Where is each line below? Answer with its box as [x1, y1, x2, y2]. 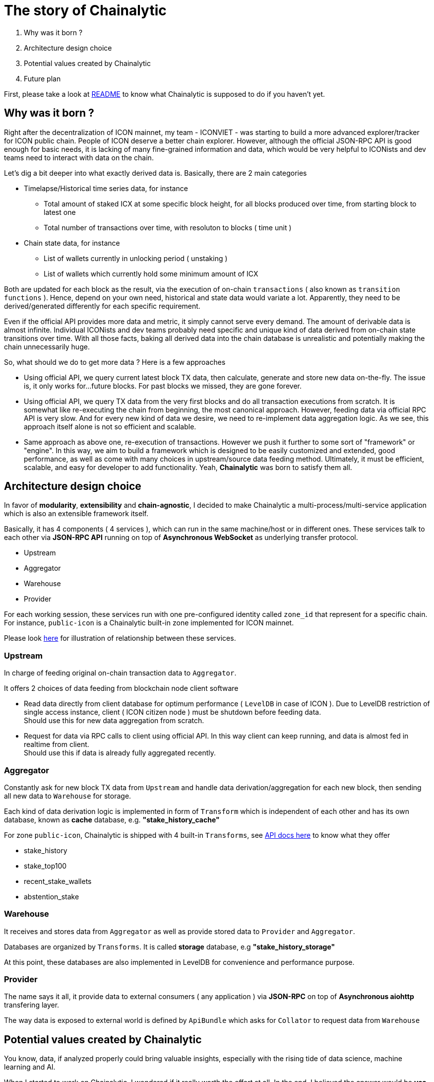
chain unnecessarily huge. [4, 342, 90, 351]
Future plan [24, 74, 61, 83]
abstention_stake [24, 892, 79, 901]
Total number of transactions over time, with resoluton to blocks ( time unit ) [44, 223, 292, 232]
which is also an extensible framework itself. [4, 509, 148, 518]
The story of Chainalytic [4, 2, 167, 19]
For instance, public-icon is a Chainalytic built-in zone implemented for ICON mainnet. [4, 618, 294, 627]
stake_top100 [24, 861, 67, 870]
